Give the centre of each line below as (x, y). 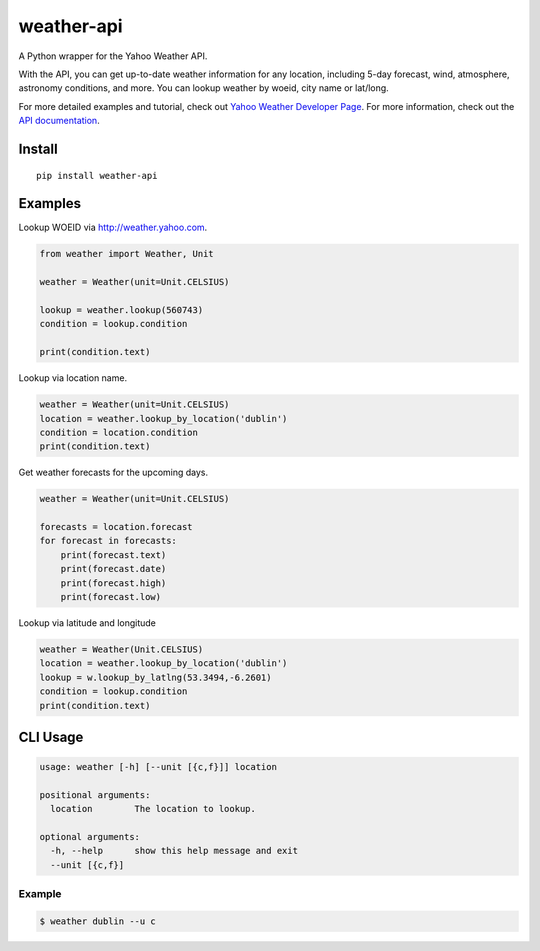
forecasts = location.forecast (116, 527)
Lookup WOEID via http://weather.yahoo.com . (113, 227)
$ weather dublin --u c (98, 921)
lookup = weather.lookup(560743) (121, 309)
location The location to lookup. (153, 809)
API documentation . (59, 121)
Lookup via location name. (73, 378)
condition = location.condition (119, 432)
